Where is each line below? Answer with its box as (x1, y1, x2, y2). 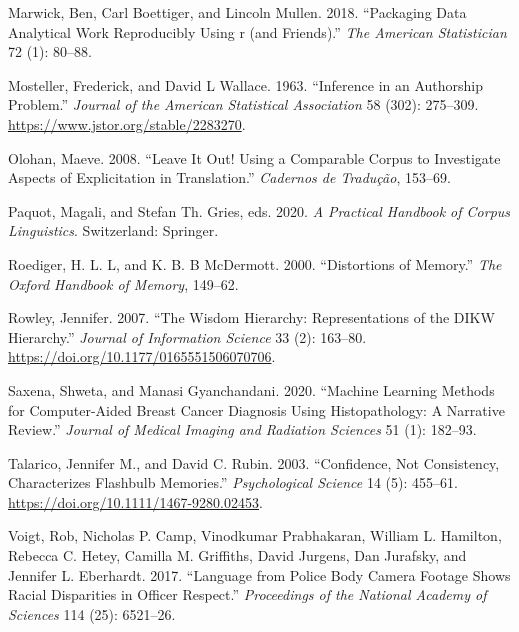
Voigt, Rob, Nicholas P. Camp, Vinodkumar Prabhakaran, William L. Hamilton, (8, 525, 502, 546)
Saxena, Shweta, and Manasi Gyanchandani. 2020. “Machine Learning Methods (8, 379, 495, 400)
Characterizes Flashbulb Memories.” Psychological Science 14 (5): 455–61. (8, 472, 458, 493)
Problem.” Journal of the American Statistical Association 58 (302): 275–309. (8, 94, 479, 115)
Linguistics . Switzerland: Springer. (8, 220, 219, 241)
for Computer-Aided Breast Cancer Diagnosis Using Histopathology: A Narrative (8, 399, 505, 420)
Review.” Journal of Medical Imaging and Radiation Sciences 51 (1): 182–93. (8, 419, 477, 440)
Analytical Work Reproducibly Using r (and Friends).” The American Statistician (8, 21, 507, 42)
